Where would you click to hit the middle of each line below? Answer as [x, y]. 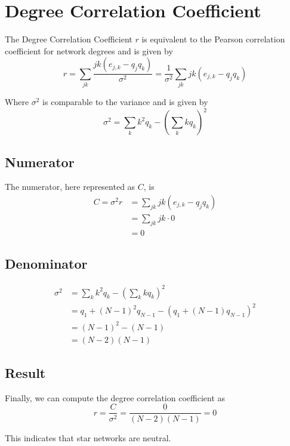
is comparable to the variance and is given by [125, 102]
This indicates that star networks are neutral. [88, 437]
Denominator [46, 264]
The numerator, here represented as [70, 187]
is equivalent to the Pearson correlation [213, 39]
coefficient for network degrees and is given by [89, 50]
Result [25, 373]
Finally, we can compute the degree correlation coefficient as [115, 397]
